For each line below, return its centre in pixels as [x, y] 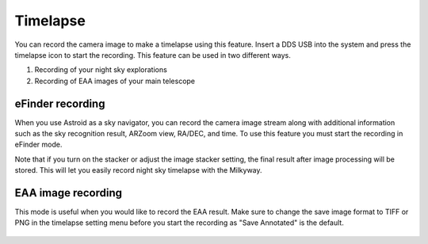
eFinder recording [60, 103]
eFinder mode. [38, 145]
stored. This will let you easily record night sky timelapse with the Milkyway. [138, 170]
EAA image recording [69, 193]
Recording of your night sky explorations [101, 70]
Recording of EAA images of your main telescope [115, 81]
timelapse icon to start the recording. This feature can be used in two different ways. [153, 55]
